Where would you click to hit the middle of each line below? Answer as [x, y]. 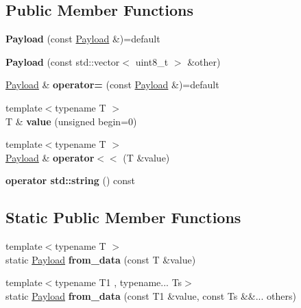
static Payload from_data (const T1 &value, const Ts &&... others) [151, 295]
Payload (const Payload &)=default [83, 39]
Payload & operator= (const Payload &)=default [112, 85]
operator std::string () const [70, 180]
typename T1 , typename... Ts [119, 282]
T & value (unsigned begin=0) [71, 121]
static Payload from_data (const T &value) [101, 259]
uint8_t [152, 61]
